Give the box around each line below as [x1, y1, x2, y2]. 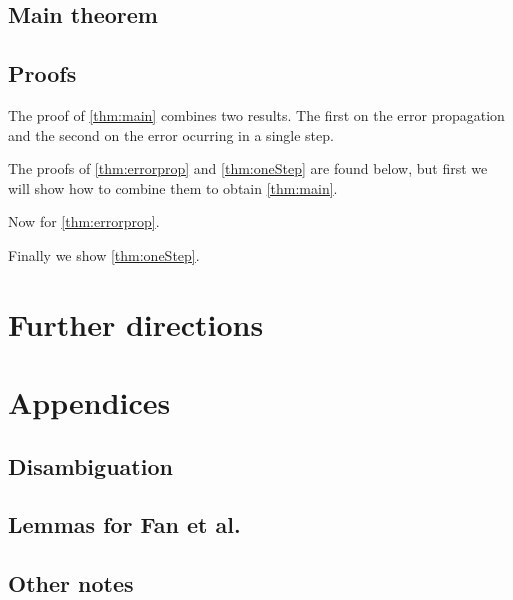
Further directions [8, 303, 264, 344]
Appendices [8, 382, 171, 423]
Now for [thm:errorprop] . [8, 211, 160, 232]
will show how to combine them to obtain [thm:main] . [8, 177, 338, 198]
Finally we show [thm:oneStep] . [8, 244, 200, 265]
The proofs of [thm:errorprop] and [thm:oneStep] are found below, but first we [8, 158, 488, 179]
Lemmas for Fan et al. [8, 509, 241, 540]
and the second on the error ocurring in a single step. [8, 124, 334, 145]
